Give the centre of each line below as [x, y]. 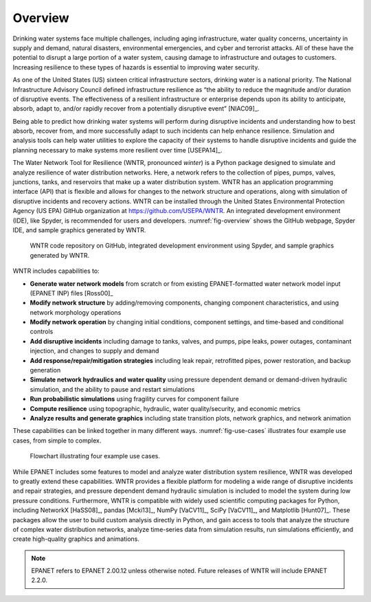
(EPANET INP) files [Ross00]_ [71, 293]
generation [45, 370]
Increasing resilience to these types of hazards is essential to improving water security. [136, 67]
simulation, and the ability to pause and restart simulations [112, 389]
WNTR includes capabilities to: [56, 271]
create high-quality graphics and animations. [76, 539]
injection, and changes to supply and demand [94, 351]
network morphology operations [76, 312]
